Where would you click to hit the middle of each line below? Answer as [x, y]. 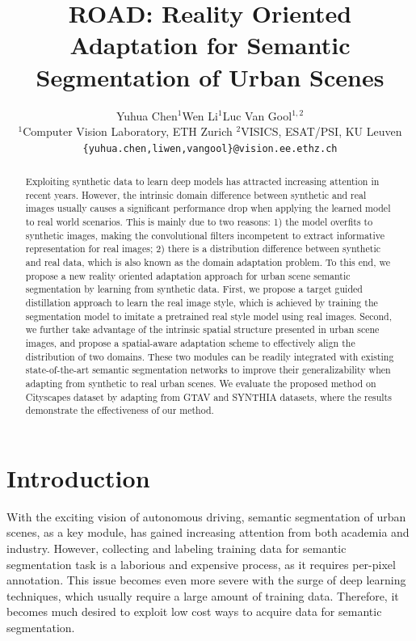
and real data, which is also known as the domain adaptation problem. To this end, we [208, 262]
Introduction [78, 477]
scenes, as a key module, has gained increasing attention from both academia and [208, 532]
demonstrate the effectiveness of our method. [120, 410]
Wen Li [200, 115]
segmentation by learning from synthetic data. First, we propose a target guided [194, 289]
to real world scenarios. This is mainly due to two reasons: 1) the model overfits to [199, 222]
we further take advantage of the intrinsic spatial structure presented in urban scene [202, 329]
